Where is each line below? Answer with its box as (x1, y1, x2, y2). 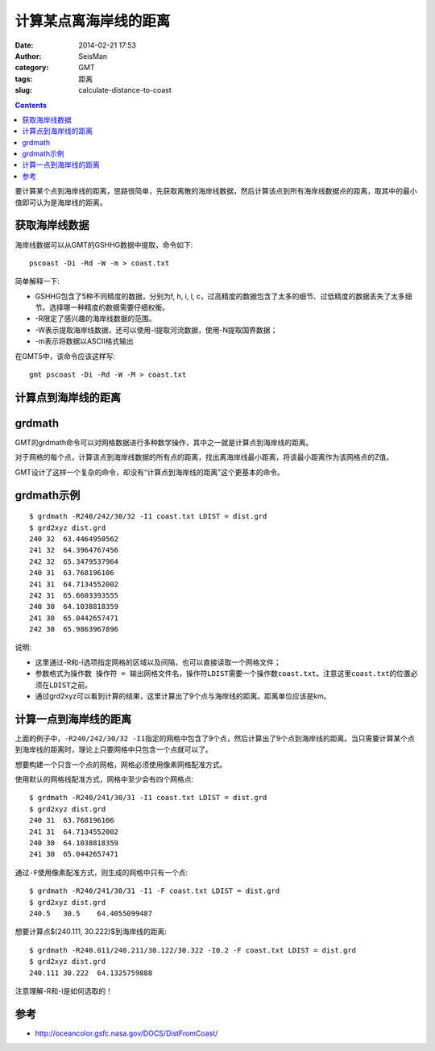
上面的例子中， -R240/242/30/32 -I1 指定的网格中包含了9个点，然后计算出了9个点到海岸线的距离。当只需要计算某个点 (14, 733, 415, 743)
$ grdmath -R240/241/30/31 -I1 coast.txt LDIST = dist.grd (29, 793, 267, 803)
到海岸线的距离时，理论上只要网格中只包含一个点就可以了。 (14, 744, 213, 754)
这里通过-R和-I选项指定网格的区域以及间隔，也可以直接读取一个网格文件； (35, 657, 281, 667)
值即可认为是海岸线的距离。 (14, 198, 107, 207)
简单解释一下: (14, 277, 60, 286)
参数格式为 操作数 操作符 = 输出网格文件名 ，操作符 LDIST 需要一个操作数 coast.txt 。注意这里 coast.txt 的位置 (35, 669, 411, 678)
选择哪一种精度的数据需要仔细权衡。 (48, 302, 169, 312)
